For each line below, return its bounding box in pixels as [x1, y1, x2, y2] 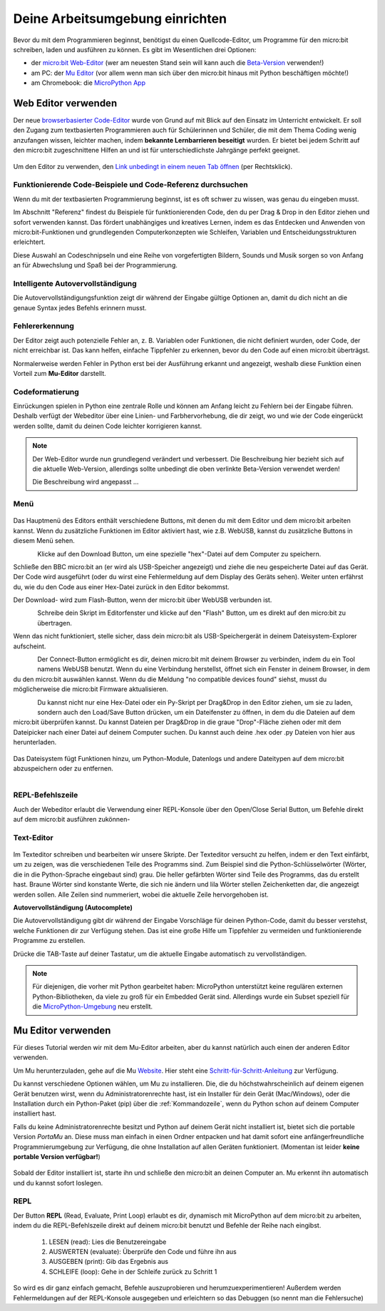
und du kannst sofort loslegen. [13, 1178, 103, 1187]
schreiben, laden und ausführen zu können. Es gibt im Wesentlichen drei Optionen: [13, 45, 257, 53]
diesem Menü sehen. [13, 536, 75, 545]
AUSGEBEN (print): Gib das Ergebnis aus [48, 1258, 169, 1266]
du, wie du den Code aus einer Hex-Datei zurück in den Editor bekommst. [13, 582, 230, 591]
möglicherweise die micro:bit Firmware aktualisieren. [13, 685, 169, 693]
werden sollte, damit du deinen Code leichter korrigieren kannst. [13, 422, 202, 430]
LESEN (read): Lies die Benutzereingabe [48, 1238, 167, 1246]
